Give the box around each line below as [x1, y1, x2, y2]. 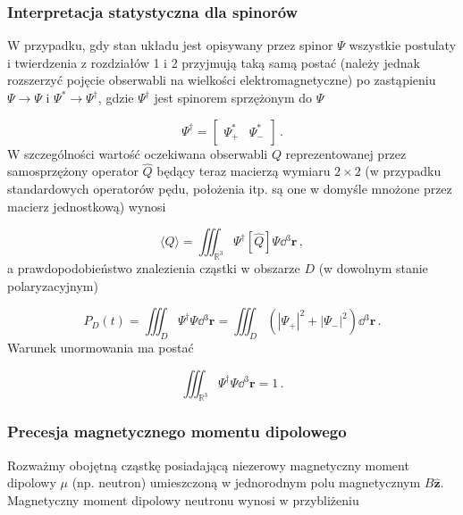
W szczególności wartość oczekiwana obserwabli [7, 144, 268, 162]
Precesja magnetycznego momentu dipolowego [7, 420, 347, 443]
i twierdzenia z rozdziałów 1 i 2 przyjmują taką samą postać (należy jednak [7, 53, 420, 71]
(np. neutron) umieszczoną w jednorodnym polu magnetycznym [72, 473, 421, 492]
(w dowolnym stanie [318, 258, 428, 277]
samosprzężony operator [7, 162, 139, 180]
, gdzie [97, 88, 134, 106]
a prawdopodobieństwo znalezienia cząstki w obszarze [7, 258, 300, 277]
